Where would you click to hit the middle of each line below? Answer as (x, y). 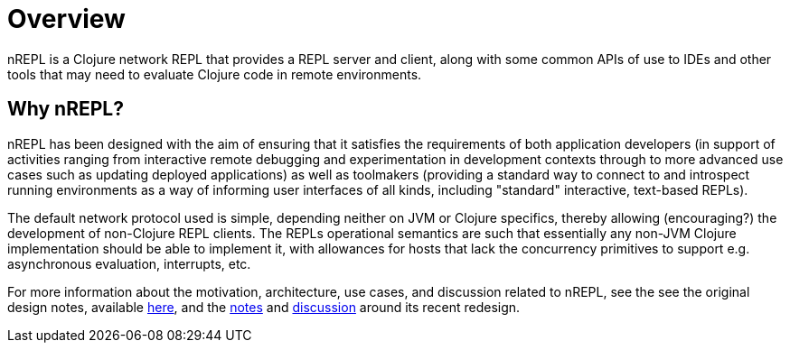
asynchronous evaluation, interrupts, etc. (129, 263)
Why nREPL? (66, 109)
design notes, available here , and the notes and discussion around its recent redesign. (264, 307)
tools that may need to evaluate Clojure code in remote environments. (215, 74)
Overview (66, 19)
